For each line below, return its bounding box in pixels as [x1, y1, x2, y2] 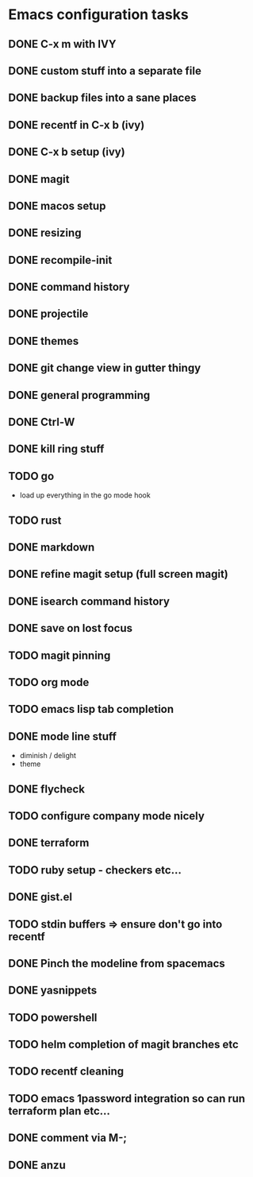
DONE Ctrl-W [8, 416, 75, 429]
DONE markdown [8, 540, 95, 554]
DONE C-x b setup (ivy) [8, 145, 125, 159]
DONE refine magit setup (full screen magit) [8, 567, 228, 581]
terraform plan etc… [8, 1104, 111, 1117]
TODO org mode [8, 676, 90, 689]
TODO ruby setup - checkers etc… [8, 863, 182, 877]
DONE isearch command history [8, 594, 171, 608]
